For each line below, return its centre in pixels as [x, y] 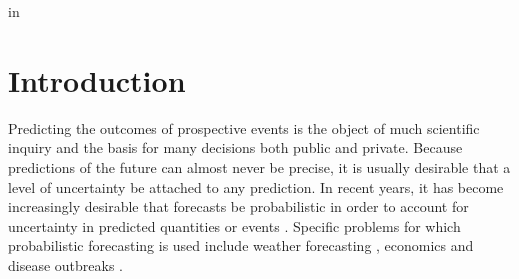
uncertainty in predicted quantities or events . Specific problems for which [234, 225]
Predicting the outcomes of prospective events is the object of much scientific [244, 127]
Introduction [97, 79]
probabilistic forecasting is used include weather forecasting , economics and [241, 245]
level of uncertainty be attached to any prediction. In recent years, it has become [256, 186]
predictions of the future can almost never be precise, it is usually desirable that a [259, 166]
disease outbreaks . [65, 264]
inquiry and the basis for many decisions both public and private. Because [235, 147]
